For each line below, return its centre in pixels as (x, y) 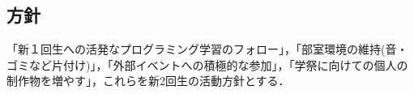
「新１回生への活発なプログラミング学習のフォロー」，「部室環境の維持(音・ (207, 49)
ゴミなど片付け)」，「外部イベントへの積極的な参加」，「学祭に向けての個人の (207, 64)
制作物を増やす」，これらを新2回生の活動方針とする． (148, 81)
